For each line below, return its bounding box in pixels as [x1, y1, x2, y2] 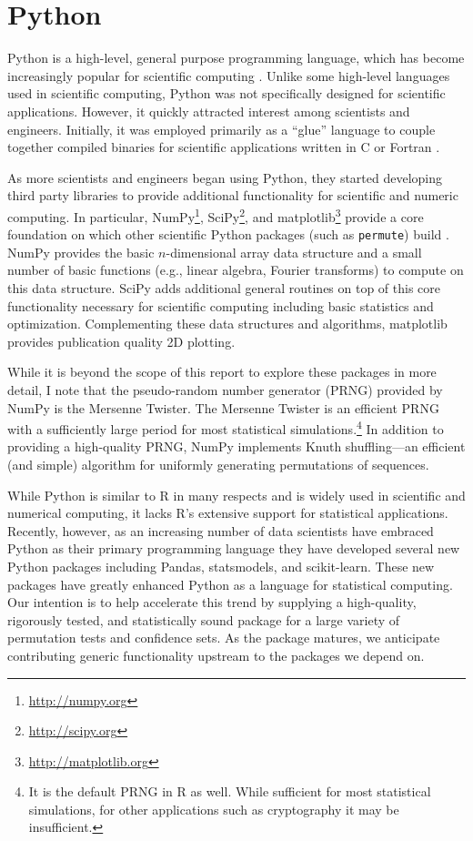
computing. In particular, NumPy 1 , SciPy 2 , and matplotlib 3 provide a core [7, 204, 424, 226]
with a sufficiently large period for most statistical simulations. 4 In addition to [7, 417, 444, 438]
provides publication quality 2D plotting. [7, 331, 236, 350]
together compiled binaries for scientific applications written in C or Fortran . [7, 137, 440, 157]
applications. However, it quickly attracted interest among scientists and [7, 101, 410, 120]
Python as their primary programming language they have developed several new [7, 539, 460, 558]
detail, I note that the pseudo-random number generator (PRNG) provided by [7, 380, 443, 399]
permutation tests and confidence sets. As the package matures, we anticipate [7, 628, 440, 647]
